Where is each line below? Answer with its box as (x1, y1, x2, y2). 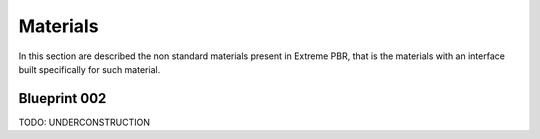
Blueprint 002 (18, 90, 107, 107)
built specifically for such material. (18, 63, 161, 75)
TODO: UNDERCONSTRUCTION (18, 116, 150, 128)
